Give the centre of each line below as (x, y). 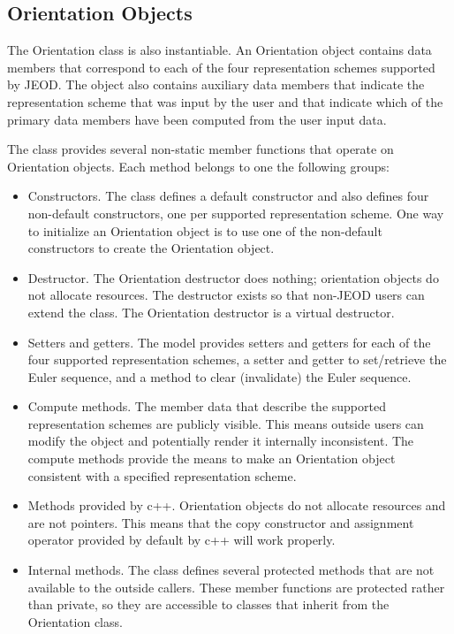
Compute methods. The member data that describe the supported (207, 406)
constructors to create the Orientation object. (151, 248)
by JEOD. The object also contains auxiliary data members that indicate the (216, 84)
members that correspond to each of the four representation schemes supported (221, 67)
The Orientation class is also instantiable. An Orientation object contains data (219, 50)
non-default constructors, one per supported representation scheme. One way (236, 213)
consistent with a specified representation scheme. (162, 475)
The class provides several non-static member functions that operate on (201, 149)
